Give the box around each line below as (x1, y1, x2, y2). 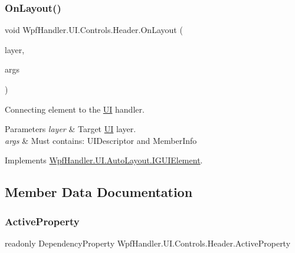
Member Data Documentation (5, 183, 193, 201)
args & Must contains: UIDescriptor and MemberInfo (5, 134, 197, 146)
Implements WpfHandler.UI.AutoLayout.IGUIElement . (5, 154, 203, 166)
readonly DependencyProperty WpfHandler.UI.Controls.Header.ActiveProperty (5, 236, 291, 249)
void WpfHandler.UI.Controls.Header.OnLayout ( (5, 24, 183, 36)
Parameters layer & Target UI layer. (5, 123, 136, 135)
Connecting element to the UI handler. (5, 103, 145, 115)
